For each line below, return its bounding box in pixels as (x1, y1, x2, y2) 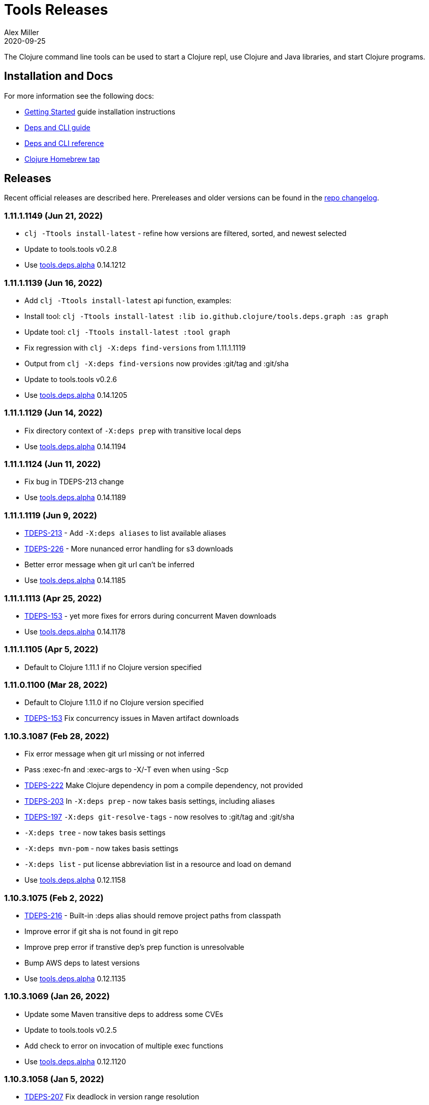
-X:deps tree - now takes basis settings (24, 828, 166, 837)
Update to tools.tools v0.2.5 (24, 1025, 117, 1034)
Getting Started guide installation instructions (24, 107, 175, 116)
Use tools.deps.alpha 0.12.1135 (24, 974, 126, 983)
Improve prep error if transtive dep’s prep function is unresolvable (24, 942, 244, 951)
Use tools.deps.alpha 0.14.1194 (24, 442, 127, 451)
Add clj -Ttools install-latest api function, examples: (24, 296, 232, 305)
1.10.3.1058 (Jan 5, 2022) (4, 1074, 104, 1085)
